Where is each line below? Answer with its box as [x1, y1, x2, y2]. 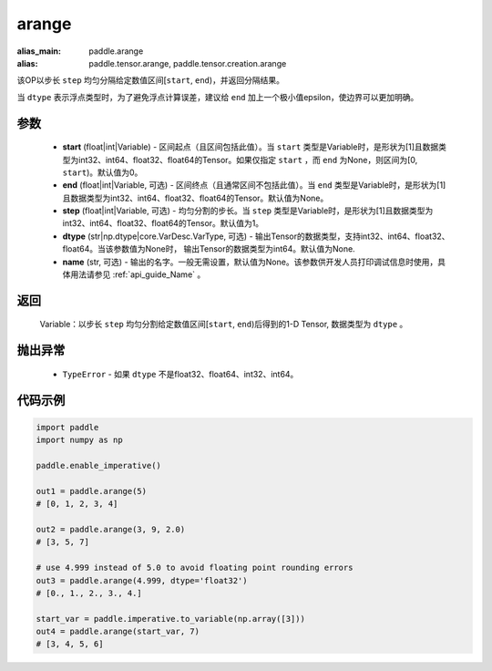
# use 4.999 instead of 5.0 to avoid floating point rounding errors [36, 563, 354, 573]
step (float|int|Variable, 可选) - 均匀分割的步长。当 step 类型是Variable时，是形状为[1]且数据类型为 [62, 205, 434, 216]
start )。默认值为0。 [62, 167, 143, 178]
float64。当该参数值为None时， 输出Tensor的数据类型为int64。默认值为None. [62, 243, 355, 254]
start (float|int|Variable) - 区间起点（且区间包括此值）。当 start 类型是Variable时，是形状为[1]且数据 [62, 141, 439, 152]
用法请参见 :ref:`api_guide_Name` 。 [69, 269, 206, 280]
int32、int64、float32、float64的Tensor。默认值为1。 [62, 218, 264, 229]
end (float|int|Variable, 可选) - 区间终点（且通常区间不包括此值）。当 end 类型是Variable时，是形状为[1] [62, 180, 446, 191]
